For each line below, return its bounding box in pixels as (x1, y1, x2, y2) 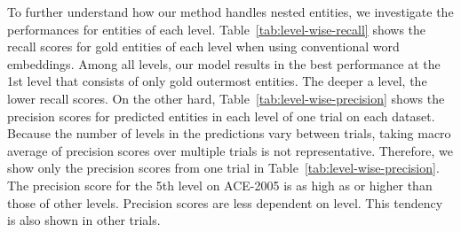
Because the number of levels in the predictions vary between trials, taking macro (7, 124, 451, 143)
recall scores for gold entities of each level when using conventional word (7, 37, 400, 56)
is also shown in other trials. (7, 211, 161, 229)
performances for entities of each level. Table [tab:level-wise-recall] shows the (7, 19, 426, 38)
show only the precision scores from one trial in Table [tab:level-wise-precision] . (7, 159, 440, 177)
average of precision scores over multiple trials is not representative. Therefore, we (7, 141, 454, 159)
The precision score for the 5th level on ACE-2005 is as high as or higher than (7, 175, 433, 194)
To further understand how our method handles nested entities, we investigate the (7, 3, 454, 20)
